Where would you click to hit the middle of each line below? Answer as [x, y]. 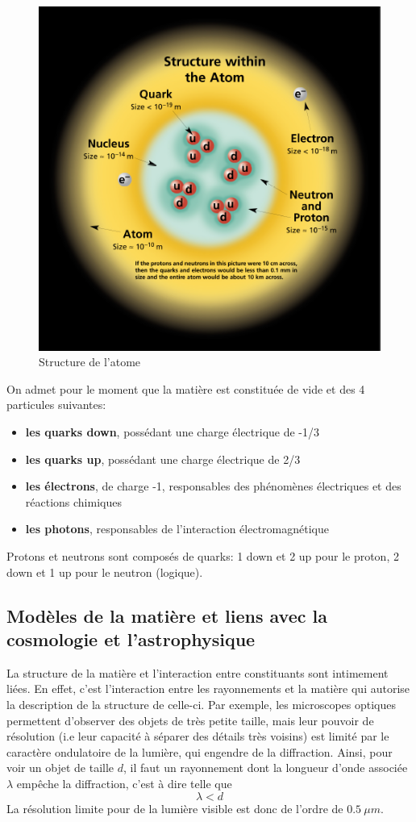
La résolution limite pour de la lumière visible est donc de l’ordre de [175, 808]
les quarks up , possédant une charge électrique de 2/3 [163, 459]
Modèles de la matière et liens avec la [167, 615]
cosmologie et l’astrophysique [131, 638]
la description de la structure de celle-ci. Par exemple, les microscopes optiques [202, 704]
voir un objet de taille [60, 768]
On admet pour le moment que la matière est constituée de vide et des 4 [186, 388]
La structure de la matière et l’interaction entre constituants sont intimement [198, 672]
